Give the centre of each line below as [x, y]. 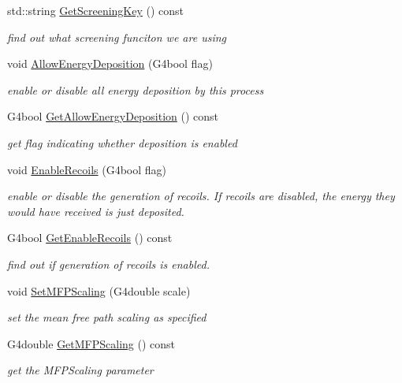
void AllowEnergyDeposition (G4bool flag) [110, 63]
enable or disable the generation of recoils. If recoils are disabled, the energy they [201, 196]
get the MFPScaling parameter [80, 370]
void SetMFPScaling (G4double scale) [99, 290]
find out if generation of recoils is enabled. [108, 264]
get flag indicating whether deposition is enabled [122, 142]
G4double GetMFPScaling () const [91, 343]
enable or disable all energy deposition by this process [136, 89]
